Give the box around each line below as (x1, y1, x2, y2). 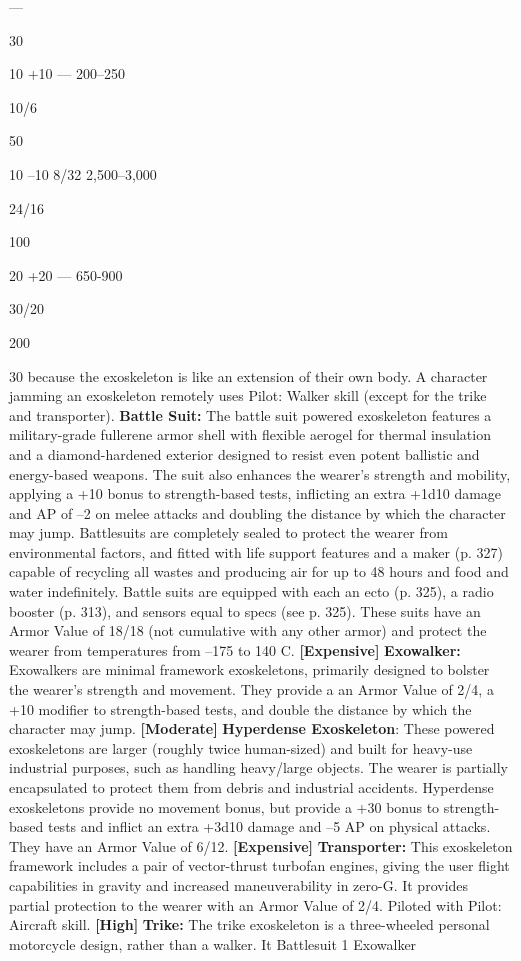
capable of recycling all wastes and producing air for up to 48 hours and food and (9, 561, 509, 582)
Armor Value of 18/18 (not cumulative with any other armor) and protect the (9, 620, 487, 641)
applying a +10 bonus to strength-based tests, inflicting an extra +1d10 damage (9, 483, 502, 504)
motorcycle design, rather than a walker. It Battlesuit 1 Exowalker (9, 933, 417, 954)
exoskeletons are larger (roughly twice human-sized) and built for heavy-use (9, 737, 473, 758)
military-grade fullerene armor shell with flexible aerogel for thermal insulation (9, 424, 491, 445)
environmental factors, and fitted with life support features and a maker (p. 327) (9, 541, 503, 562)
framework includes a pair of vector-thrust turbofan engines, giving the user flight (9, 855, 510, 876)
